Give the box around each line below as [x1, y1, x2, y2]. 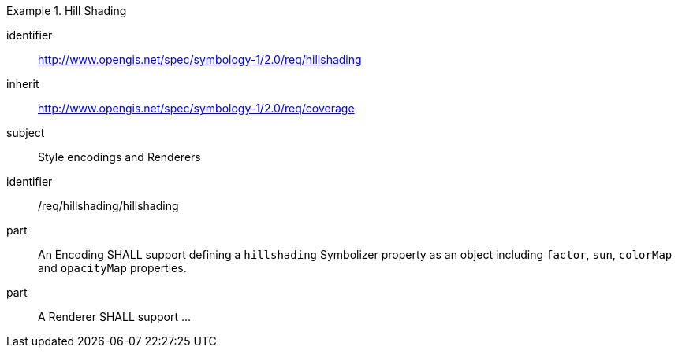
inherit [6, 77, 39, 90]
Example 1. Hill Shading [6, 4, 127, 17]
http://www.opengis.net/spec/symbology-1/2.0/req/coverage [38, 101, 355, 115]
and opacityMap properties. [38, 261, 187, 275]
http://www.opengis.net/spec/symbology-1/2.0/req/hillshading [38, 53, 362, 66]
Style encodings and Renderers [38, 150, 201, 164]
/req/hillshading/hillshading [38, 199, 179, 212]
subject [6, 126, 45, 139]
